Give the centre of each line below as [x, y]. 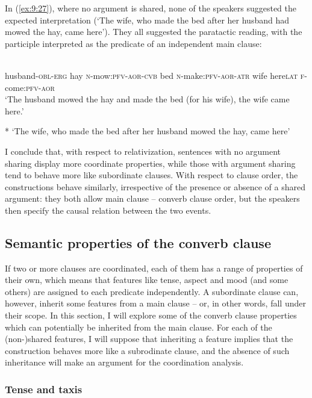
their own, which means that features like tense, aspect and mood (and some [147, 280]
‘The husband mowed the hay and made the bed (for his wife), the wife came [147, 99]
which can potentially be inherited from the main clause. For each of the [139, 327]
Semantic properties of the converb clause [138, 242]
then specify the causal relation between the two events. [108, 210]
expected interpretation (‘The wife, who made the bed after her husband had [147, 20]
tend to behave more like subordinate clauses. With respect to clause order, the [151, 175]
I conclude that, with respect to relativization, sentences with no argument [143, 151]
